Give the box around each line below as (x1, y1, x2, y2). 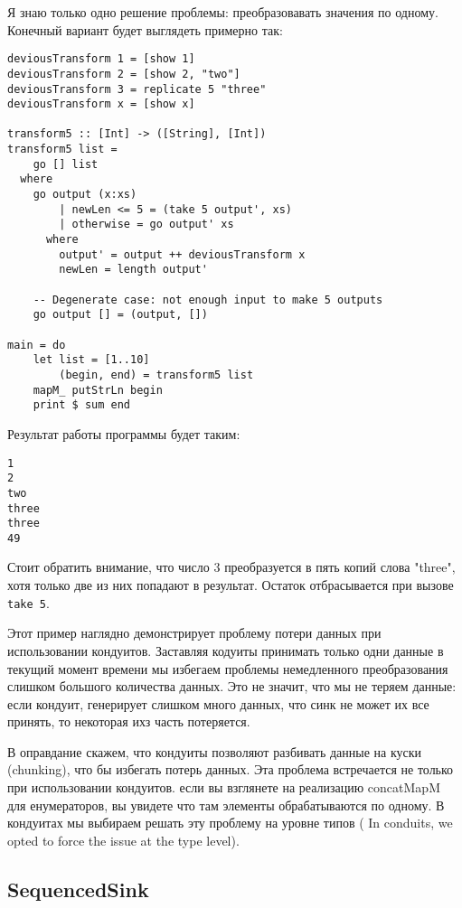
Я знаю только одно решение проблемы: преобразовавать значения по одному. (7, 3, 438, 21)
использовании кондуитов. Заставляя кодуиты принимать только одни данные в (7, 641, 444, 660)
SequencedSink (7, 875, 149, 903)
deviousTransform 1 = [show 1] (7, 52, 195, 66)
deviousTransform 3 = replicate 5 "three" (7, 82, 267, 96)
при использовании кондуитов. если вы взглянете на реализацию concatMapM (7, 778, 440, 797)
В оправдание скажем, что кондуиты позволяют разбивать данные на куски (7, 742, 422, 761)
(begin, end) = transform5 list (59, 368, 254, 381)
